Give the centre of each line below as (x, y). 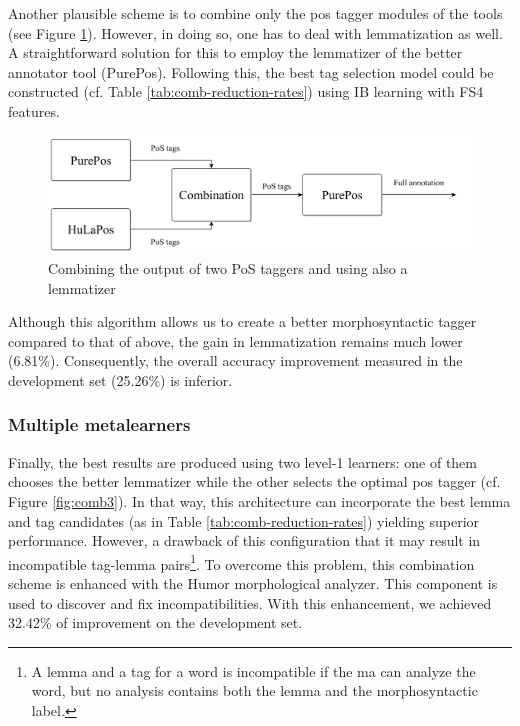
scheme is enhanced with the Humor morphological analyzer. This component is (253, 582)
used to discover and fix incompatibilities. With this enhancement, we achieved (250, 602)
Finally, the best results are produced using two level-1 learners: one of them (242, 461)
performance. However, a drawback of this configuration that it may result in (244, 540)
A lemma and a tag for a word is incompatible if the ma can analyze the (253, 670)
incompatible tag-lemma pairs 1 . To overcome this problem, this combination (241, 562)
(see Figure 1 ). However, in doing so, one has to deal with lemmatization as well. (255, 32)
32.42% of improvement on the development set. (155, 622)
